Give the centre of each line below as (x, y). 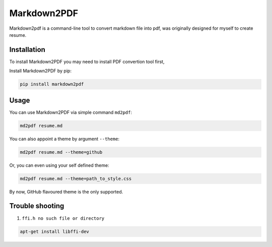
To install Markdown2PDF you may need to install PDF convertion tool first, (87, 61)
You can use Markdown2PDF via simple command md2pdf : (71, 112)
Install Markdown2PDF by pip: (40, 71)
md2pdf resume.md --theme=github (61, 152)
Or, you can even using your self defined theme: (59, 165)
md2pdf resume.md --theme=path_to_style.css (76, 178)
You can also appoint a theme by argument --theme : (64, 139)
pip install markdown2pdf (52, 84)
